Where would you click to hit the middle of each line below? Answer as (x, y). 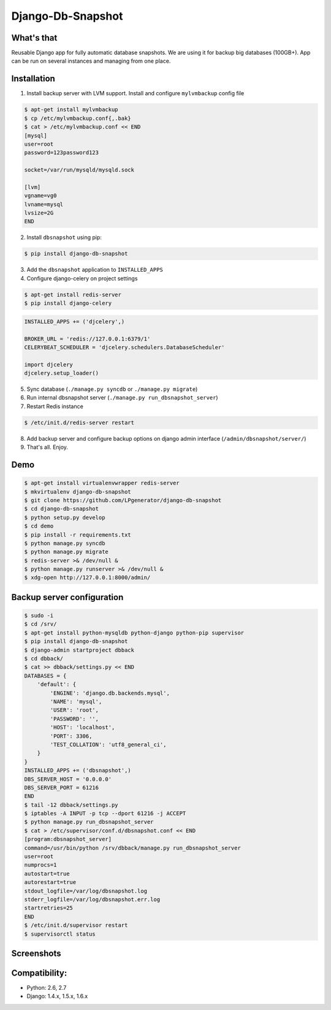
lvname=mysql (44, 204)
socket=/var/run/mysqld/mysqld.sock (79, 170)
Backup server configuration (67, 597)
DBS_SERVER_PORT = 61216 (62, 787)
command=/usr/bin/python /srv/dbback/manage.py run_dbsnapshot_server (133, 848)
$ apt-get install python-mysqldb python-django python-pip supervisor (134, 633)
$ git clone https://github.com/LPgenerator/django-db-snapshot (123, 500)
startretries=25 (49, 908)
